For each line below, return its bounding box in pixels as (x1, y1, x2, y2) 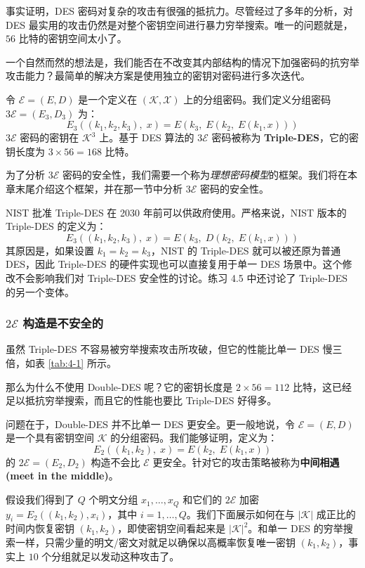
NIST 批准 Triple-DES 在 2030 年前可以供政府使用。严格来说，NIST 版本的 (6, 205, 347, 219)
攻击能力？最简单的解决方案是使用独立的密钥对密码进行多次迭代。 (6, 68, 310, 83)
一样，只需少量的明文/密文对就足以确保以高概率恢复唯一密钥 (15, 534, 296, 549)
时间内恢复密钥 (6, 521, 74, 536)
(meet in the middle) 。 (6, 468, 119, 483)
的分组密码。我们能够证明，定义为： (110, 430, 278, 445)
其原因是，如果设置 (6, 243, 94, 257)
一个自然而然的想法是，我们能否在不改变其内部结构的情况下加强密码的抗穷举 (6, 54, 359, 69)
